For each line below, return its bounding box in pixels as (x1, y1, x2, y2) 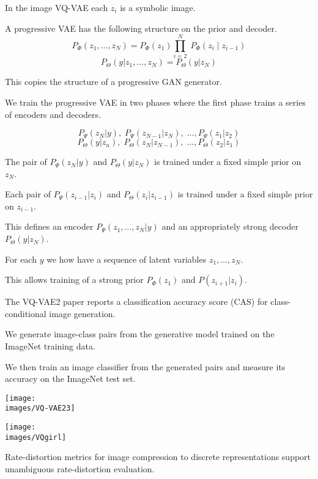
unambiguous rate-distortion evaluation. (5, 463, 155, 475)
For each (5, 252, 37, 265)
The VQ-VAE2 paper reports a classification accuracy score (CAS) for (5, 295, 268, 308)
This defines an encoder (5, 220, 94, 233)
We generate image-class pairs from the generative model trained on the (5, 327, 275, 340)
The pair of (5, 155, 47, 168)
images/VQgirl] (5, 433, 67, 442)
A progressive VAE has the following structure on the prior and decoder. (5, 21, 277, 34)
